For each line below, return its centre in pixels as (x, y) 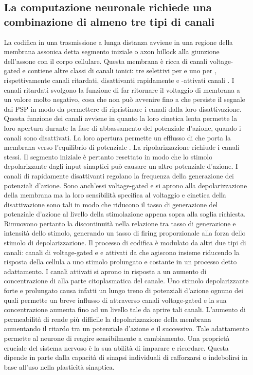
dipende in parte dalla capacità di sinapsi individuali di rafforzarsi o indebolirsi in (126, 357)
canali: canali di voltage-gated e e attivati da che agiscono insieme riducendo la (122, 252)
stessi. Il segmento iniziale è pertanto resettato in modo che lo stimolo (108, 156)
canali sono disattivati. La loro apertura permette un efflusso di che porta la (117, 137)
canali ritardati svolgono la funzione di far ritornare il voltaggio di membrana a (122, 89)
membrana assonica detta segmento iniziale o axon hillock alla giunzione (112, 51)
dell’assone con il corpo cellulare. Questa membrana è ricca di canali (106, 61)
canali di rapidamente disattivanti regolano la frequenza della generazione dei (119, 175)
